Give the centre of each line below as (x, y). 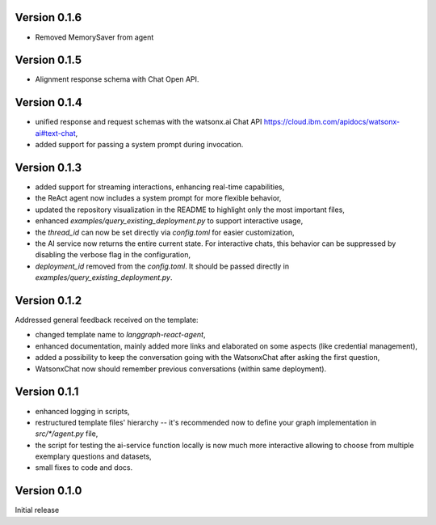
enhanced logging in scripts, (82, 411)
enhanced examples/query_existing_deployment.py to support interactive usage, (169, 221)
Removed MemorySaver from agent (94, 37)
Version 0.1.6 (48, 17)
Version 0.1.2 (48, 301)
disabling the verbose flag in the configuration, (113, 255)
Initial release (37, 510)
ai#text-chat (55, 133)
